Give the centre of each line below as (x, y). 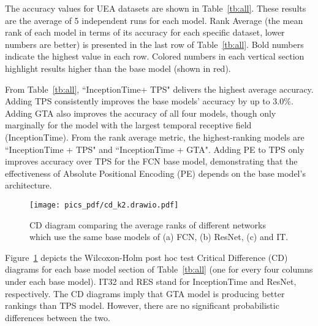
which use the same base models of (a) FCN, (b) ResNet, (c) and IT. (159, 237)
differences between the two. (58, 317)
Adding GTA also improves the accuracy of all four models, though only (141, 113)
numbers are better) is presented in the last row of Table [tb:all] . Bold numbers (154, 44)
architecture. (28, 185)
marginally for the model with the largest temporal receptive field (128, 125)
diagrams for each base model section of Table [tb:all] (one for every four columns (159, 269)
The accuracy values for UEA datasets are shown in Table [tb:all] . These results (156, 8)
